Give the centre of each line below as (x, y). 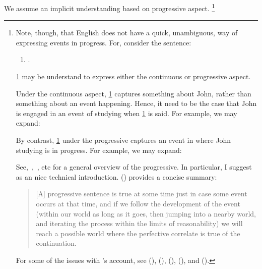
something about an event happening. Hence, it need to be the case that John (136, 103)
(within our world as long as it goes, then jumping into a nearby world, (146, 213)
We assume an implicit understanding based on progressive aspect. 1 (110, 7)
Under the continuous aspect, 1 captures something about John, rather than (134, 93)
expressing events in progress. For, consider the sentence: (104, 42)
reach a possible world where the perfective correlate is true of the (138, 233)
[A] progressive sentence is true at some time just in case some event (142, 194)
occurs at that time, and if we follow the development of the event (138, 203)
